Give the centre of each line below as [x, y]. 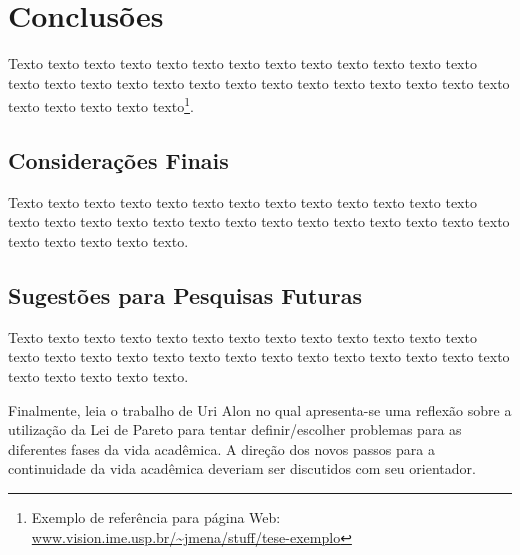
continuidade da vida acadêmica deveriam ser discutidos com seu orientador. [242, 468]
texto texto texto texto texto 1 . [101, 104]
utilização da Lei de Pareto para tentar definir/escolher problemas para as [235, 429]
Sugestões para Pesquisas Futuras [185, 294]
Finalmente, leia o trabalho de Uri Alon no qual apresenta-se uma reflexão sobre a [260, 409]
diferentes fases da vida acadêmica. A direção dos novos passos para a [221, 448]
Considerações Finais [118, 159]
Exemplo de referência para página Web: [156, 516]
